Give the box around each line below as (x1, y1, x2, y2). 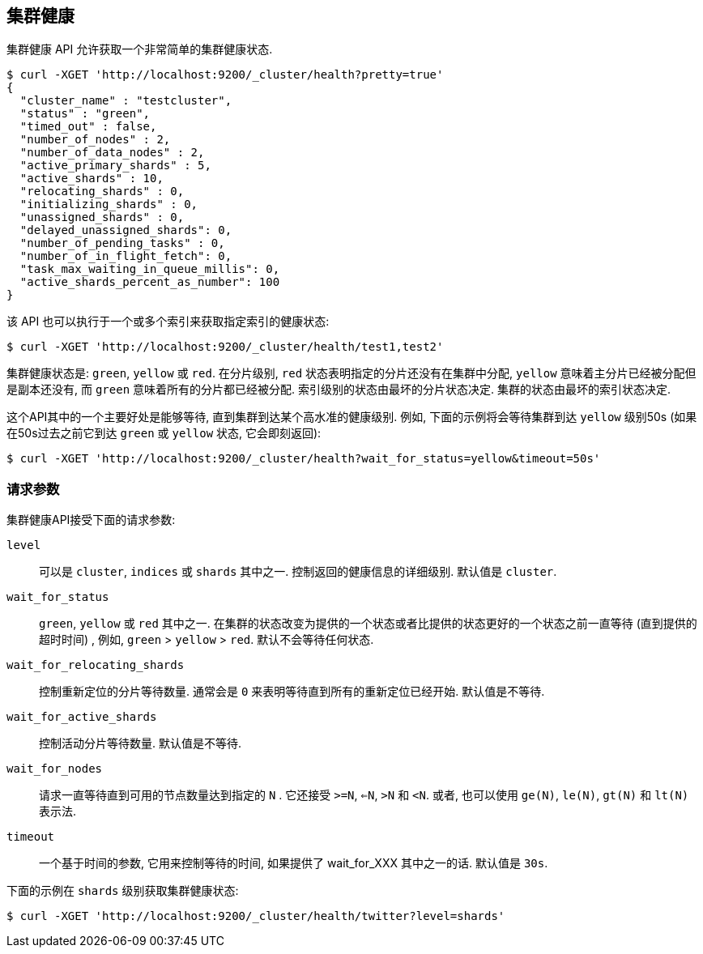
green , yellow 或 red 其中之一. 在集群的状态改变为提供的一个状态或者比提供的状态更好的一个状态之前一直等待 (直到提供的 (39, 616, 697, 631)
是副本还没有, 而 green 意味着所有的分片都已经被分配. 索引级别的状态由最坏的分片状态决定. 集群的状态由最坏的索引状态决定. (6, 382, 671, 397)
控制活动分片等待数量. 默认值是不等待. (39, 736, 242, 751)
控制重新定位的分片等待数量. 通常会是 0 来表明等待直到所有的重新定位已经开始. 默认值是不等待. (39, 684, 545, 699)
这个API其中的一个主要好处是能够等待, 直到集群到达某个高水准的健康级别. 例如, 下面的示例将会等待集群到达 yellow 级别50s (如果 (6, 410, 697, 424)
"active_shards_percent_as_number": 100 (19, 275, 280, 289)
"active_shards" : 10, (19, 172, 164, 185)
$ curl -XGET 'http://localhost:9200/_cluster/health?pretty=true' (6, 68, 444, 82)
